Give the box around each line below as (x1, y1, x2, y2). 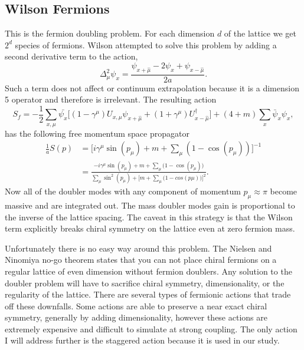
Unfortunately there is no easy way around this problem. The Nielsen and (5, 242, 272, 254)
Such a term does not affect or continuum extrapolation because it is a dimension (5, 81, 299, 94)
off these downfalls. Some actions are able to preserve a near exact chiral (5, 299, 267, 312)
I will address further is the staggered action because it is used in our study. (5, 334, 280, 346)
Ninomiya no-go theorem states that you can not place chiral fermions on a (5, 253, 277, 266)
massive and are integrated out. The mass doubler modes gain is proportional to (5, 199, 295, 211)
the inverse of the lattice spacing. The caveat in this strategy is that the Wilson (5, 210, 293, 223)
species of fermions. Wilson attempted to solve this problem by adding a (15, 38, 277, 51)
